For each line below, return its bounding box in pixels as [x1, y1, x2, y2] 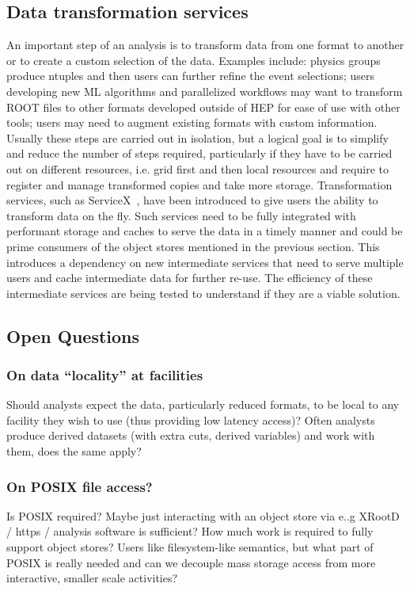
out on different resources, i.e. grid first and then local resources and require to [6, 160, 389, 177]
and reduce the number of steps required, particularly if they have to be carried [6, 145, 393, 162]
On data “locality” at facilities [6, 365, 203, 384]
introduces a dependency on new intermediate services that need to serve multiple [6, 254, 404, 270]
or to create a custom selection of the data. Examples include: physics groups [6, 51, 381, 68]
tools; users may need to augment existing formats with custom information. [6, 114, 378, 131]
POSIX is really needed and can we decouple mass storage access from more [6, 554, 376, 570]
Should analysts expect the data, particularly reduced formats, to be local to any [6, 396, 400, 413]
